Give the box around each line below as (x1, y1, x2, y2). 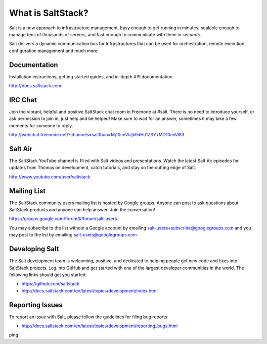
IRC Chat (9, 96, 37, 104)
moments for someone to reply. (9, 122, 73, 128)
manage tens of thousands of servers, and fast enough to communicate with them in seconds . (9, 31, 201, 37)
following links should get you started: (9, 272, 87, 278)
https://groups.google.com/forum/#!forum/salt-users (9, 216, 117, 222)
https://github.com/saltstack (21, 281, 79, 287)
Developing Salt (9, 245, 59, 253)
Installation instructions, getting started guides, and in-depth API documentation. (9, 73, 174, 79)
